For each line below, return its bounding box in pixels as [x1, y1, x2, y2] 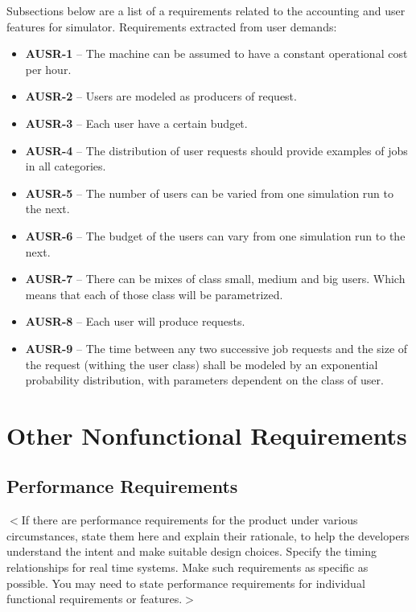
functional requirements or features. [6, 590, 183, 607]
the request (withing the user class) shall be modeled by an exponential [25, 355, 378, 372]
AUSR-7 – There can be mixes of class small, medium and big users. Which [25, 270, 406, 287]
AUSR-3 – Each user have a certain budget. [25, 114, 248, 131]
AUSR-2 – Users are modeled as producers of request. [25, 88, 297, 105]
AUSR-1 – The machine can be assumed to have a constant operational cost [25, 45, 408, 62]
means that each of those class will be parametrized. [25, 285, 283, 302]
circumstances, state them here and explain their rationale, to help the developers [6, 527, 410, 544]
